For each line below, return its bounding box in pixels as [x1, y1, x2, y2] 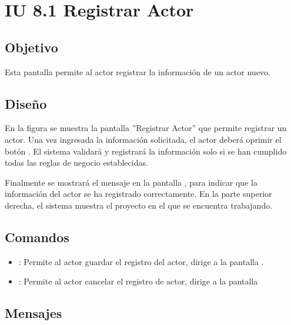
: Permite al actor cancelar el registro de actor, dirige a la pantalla [18, 275, 258, 287]
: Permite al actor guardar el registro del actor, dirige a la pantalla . [18, 255, 264, 267]
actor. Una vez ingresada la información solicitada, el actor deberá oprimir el [5, 133, 282, 145]
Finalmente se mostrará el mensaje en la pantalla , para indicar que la [5, 176, 257, 188]
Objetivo [5, 38, 58, 56]
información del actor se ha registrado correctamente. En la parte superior [5, 187, 272, 200]
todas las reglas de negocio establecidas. [5, 156, 148, 169]
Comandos [5, 227, 69, 246]
